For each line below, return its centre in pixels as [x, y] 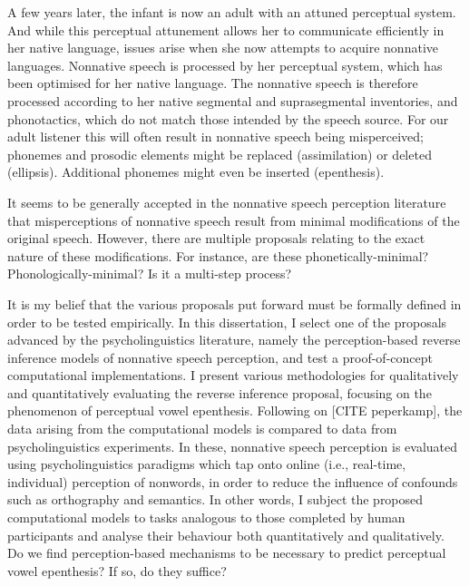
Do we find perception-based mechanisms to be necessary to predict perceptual [227, 553]
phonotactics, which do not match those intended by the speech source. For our [228, 118]
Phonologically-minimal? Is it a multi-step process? [150, 273]
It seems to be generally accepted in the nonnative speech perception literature [227, 202]
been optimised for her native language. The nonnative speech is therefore [213, 83]
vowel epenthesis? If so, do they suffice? [117, 570]
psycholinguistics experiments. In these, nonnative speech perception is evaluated [233, 446]
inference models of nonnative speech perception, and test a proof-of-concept [220, 357]
